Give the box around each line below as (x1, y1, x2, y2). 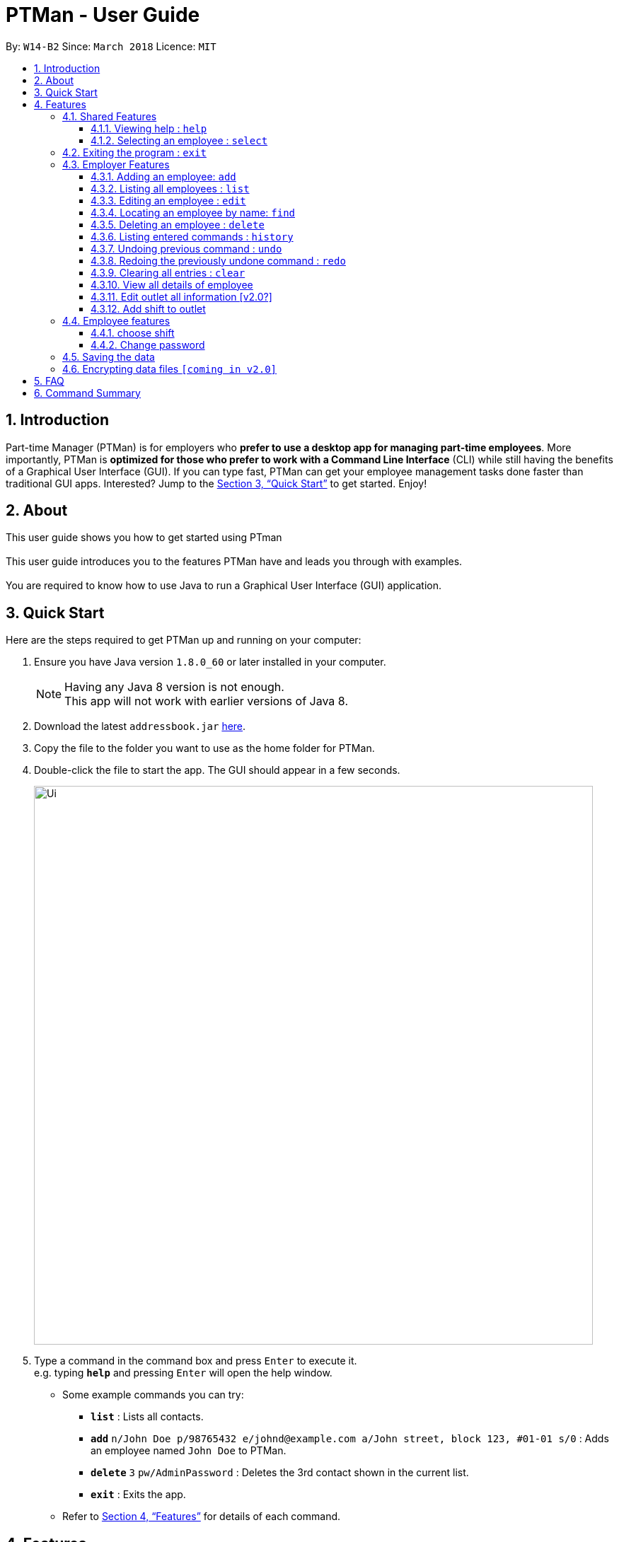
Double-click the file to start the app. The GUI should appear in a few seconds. (34, 764, 400, 777)
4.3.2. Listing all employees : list (91, 182, 250, 195)
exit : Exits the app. (91, 1488, 186, 1501)
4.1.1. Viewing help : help (91, 122, 207, 134)
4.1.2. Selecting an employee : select (91, 134, 268, 146)
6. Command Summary (34, 386, 141, 399)
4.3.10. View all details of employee (91, 278, 253, 291)
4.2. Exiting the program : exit (62, 146, 207, 158)
